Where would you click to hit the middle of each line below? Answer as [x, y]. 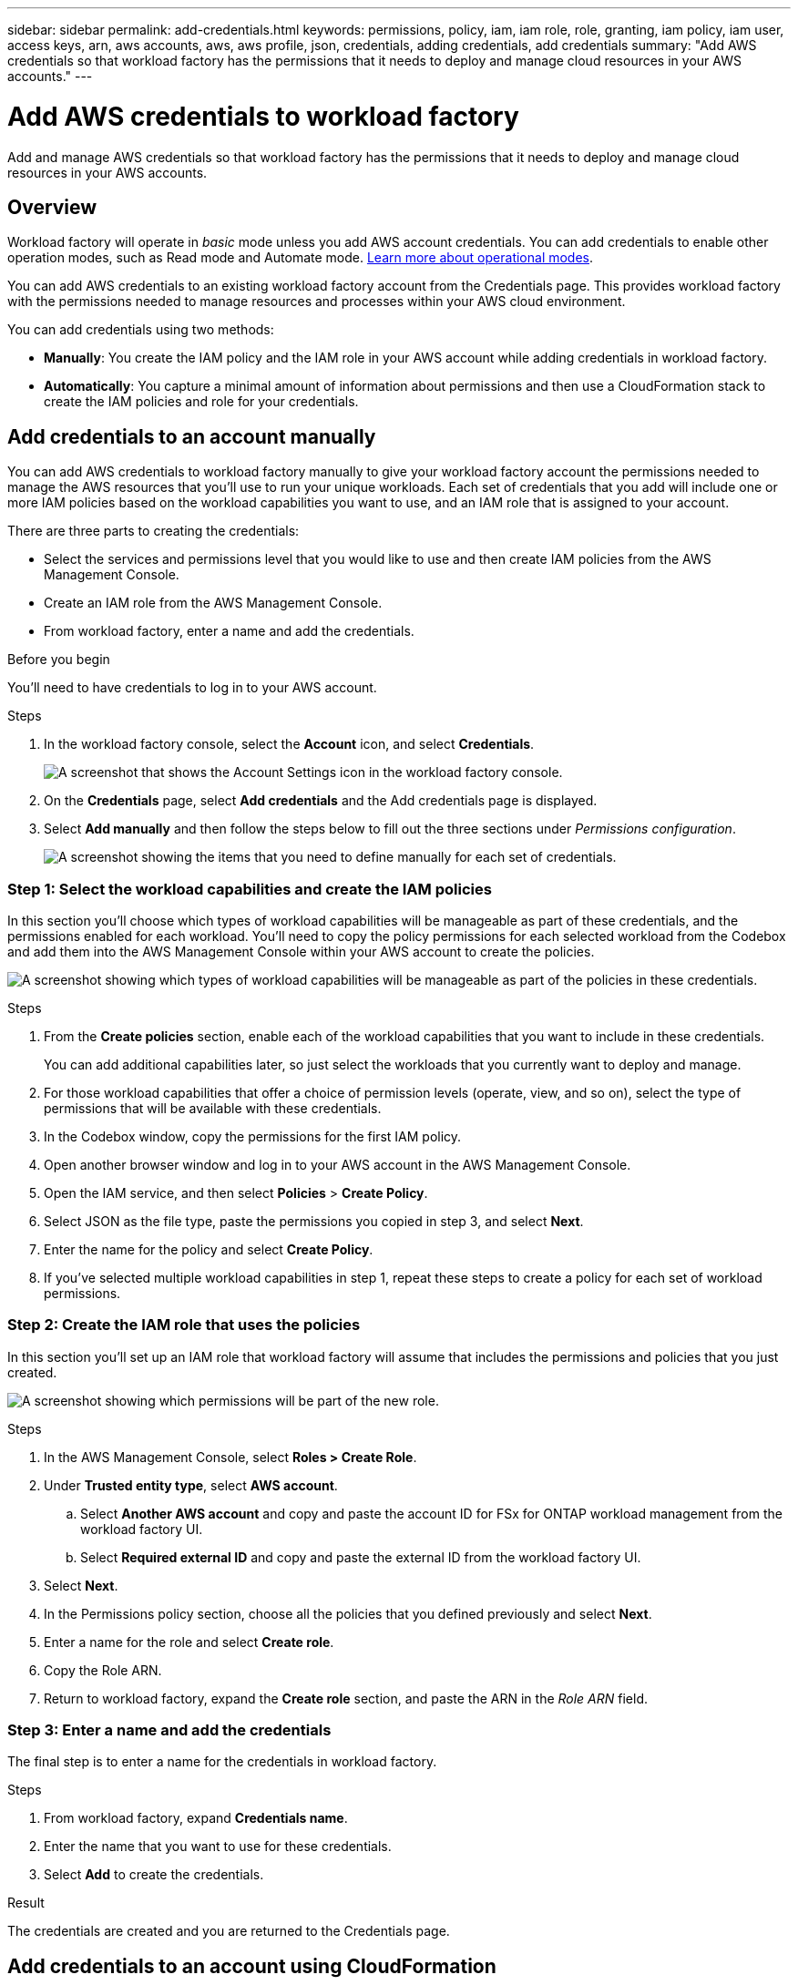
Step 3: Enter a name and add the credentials [169, 1730]
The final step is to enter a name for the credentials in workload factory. [222, 1762]
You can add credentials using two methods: [141, 330]
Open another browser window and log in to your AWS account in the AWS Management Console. [338, 1164]
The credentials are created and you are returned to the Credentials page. [229, 1931]
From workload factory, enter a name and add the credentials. [229, 631]
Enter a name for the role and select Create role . [189, 1642]
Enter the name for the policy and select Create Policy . [209, 1249]
